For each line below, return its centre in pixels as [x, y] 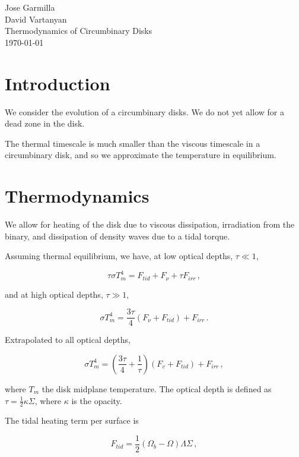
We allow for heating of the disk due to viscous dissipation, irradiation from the [150, 224]
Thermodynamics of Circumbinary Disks [79, 31]
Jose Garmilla [30, 7]
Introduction [58, 83]
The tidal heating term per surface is [72, 420]
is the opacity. [97, 400]
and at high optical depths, [54, 294]
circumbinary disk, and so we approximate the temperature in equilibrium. [141, 155]
